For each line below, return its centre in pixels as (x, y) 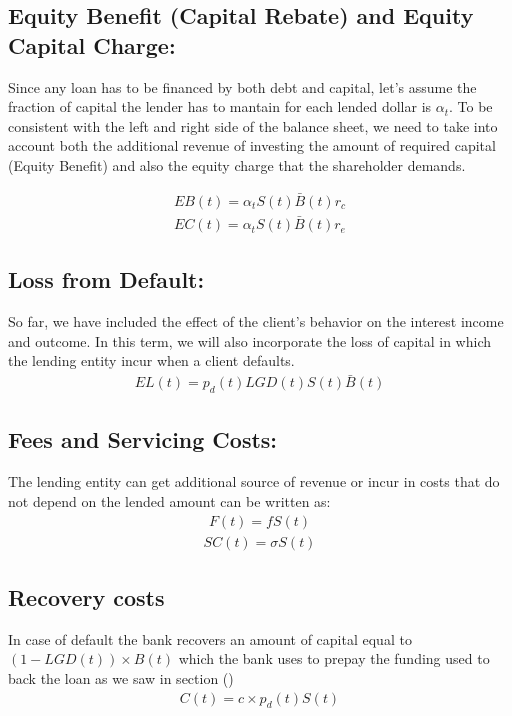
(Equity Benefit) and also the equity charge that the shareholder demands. (237, 164)
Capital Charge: (92, 44)
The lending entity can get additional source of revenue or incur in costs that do (254, 481)
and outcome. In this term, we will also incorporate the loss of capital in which (250, 340)
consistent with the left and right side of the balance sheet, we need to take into (253, 125)
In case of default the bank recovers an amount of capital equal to (210, 638)
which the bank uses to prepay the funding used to (334, 658)
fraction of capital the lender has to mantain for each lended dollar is (220, 106)
